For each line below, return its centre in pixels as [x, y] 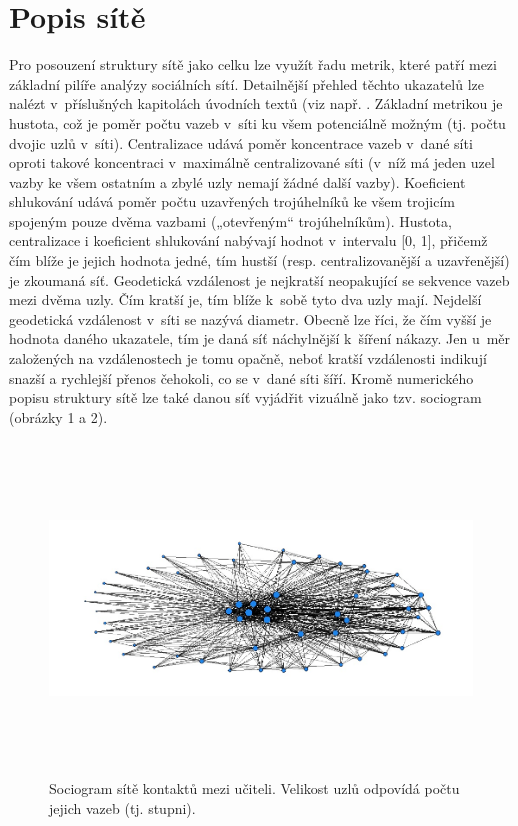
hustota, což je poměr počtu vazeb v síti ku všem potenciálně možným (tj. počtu [257, 122]
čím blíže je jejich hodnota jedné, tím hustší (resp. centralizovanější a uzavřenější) [259, 260]
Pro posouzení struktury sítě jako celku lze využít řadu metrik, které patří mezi [253, 64]
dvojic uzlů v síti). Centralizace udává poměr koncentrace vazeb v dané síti [241, 142]
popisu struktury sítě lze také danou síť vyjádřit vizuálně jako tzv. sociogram [245, 397]
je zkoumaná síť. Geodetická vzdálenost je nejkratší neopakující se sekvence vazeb [259, 279]
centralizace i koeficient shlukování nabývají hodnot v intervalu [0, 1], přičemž [248, 240]
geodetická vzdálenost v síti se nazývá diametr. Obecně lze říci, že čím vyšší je [250, 318]
